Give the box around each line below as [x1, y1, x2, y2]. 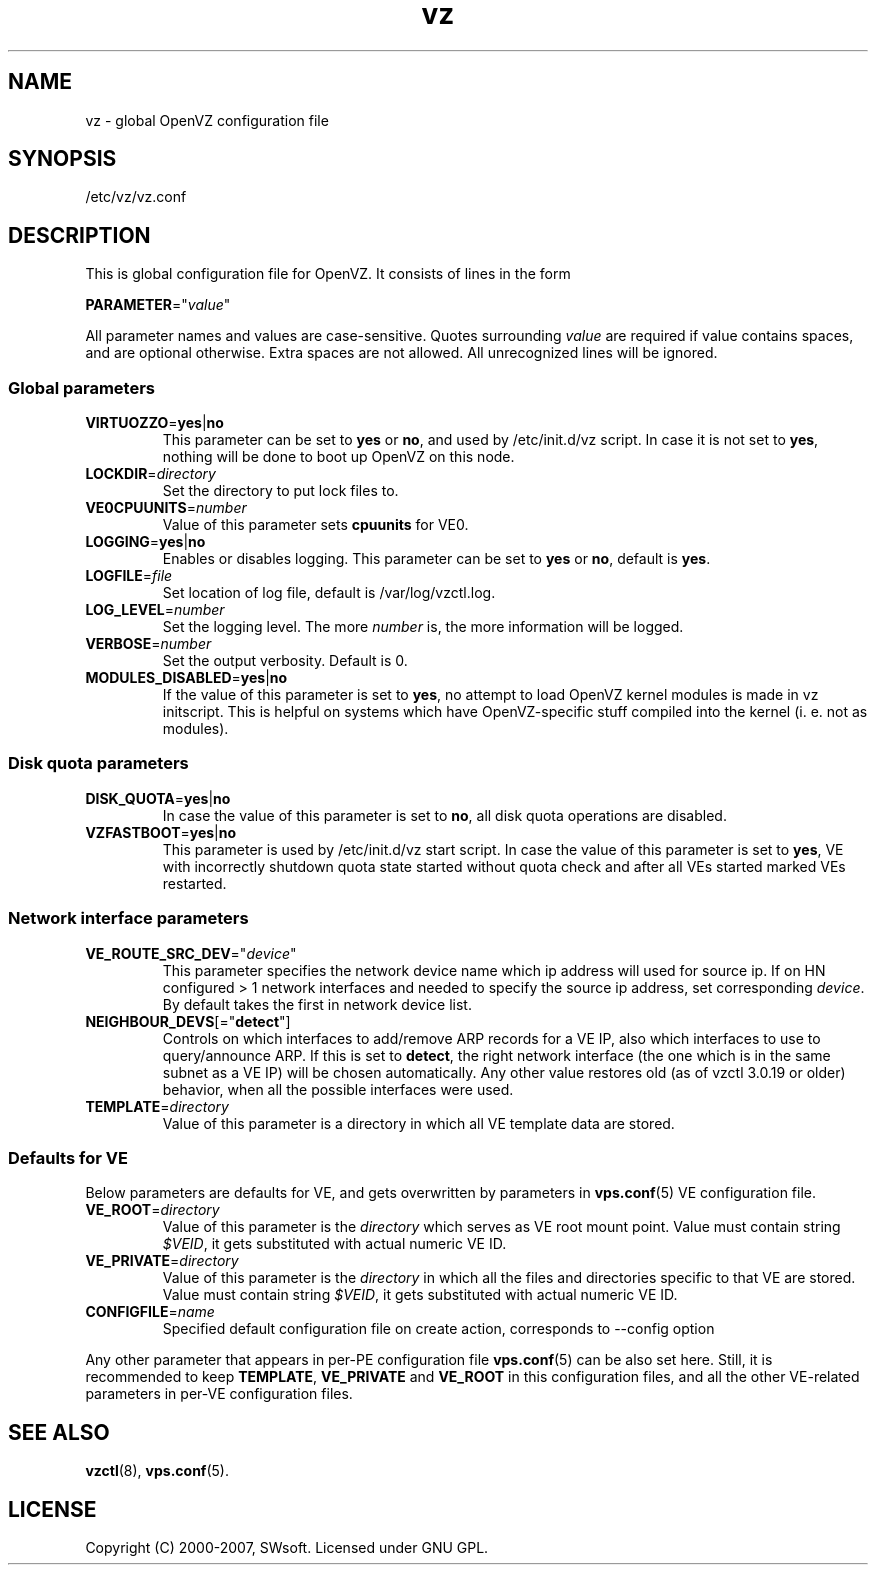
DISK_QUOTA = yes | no [85, 789, 231, 807]
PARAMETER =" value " [85, 296, 231, 314]
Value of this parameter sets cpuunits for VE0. [162, 516, 469, 534]
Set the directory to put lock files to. [162, 482, 399, 500]
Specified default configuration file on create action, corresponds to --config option [162, 1320, 715, 1338]
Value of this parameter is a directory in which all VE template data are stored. [162, 1114, 675, 1132]
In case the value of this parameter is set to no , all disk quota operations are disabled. [162, 806, 727, 824]
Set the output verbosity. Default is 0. [162, 652, 408, 670]
